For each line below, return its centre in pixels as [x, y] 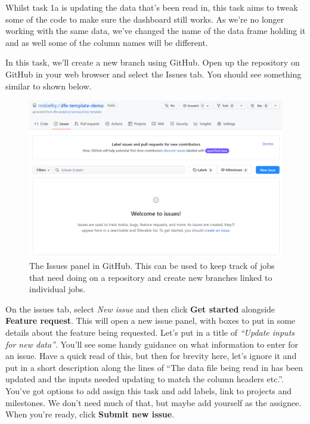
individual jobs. [58, 289]
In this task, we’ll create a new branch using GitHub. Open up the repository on [153, 62]
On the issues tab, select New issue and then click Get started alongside [140, 309]
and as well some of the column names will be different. [107, 42]
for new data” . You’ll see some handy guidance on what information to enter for [152, 344]
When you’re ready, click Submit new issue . [90, 414]
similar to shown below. [49, 86]
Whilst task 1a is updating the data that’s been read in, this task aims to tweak [152, 7]
